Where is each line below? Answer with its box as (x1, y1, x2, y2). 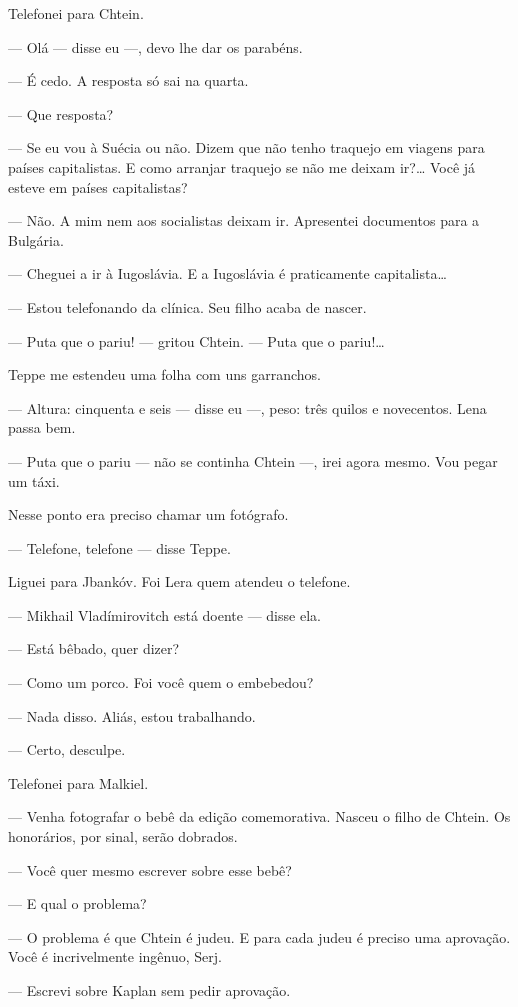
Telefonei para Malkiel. (8, 772, 149, 793)
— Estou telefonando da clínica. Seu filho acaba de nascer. (8, 296, 367, 317)
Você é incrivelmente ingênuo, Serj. (8, 946, 222, 967)
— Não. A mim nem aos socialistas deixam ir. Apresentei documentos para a (8, 210, 480, 231)
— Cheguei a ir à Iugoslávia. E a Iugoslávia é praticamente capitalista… (8, 263, 447, 284)
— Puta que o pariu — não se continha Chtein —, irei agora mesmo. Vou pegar (8, 450, 498, 471)
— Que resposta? (8, 103, 114, 124)
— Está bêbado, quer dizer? (8, 638, 180, 659)
